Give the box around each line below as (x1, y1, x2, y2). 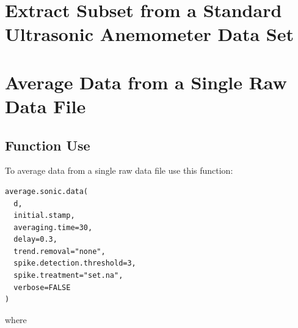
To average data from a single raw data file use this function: (5, 164, 233, 177)
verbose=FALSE (13, 283, 71, 292)
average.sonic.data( (5, 187, 89, 196)
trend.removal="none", (13, 247, 106, 256)
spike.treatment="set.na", (13, 271, 123, 280)
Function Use (5, 135, 90, 154)
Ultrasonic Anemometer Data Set (5, 21, 294, 47)
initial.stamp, (13, 211, 75, 220)
